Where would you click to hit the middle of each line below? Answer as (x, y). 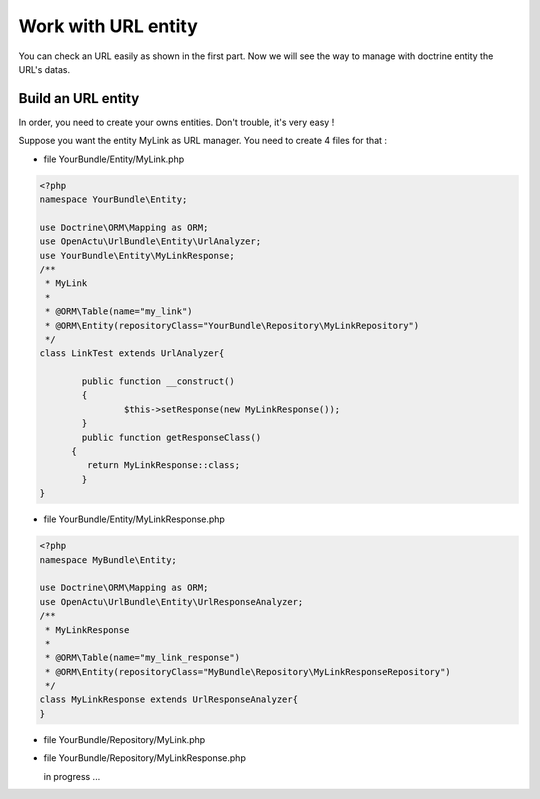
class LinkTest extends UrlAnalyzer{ (132, 353)
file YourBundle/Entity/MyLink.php (114, 159)
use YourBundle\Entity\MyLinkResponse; (137, 255)
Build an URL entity (79, 98)
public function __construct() (158, 381)
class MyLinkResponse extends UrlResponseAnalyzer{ (169, 699)
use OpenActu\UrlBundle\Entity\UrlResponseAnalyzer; (171, 601)
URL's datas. (44, 69)
